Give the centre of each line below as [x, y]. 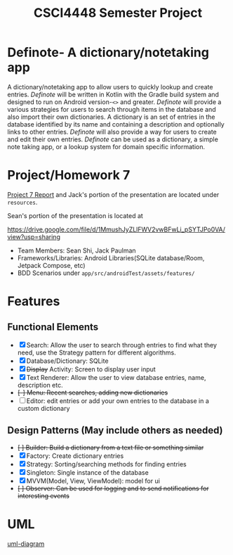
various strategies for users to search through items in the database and [112, 109]
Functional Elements [53, 327]
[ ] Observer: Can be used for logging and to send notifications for [113, 488]
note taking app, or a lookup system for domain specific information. [106, 146]
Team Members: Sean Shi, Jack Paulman [76, 250]
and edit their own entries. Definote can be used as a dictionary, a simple [113, 139]
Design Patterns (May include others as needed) [115, 430]
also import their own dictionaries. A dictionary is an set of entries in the [111, 117]
